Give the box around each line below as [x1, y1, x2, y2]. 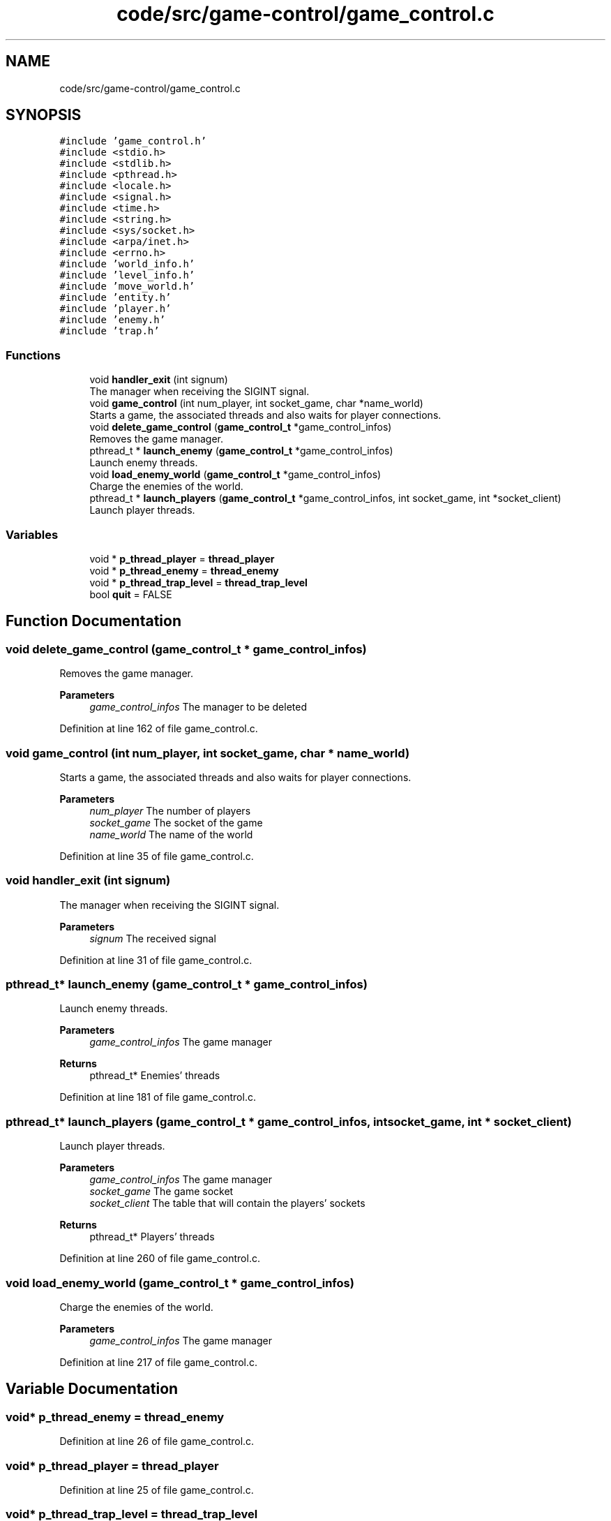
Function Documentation [6, 612, 181, 630]
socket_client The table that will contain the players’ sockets [89, 1197, 365, 1210]
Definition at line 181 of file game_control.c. [59, 1091, 256, 1104]
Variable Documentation [6, 1380, 179, 1398]
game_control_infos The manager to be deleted [89, 701, 308, 713]
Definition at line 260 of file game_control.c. [59, 1252, 260, 1265]
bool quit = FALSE [89, 588, 172, 600]
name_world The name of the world [89, 828, 253, 840]
